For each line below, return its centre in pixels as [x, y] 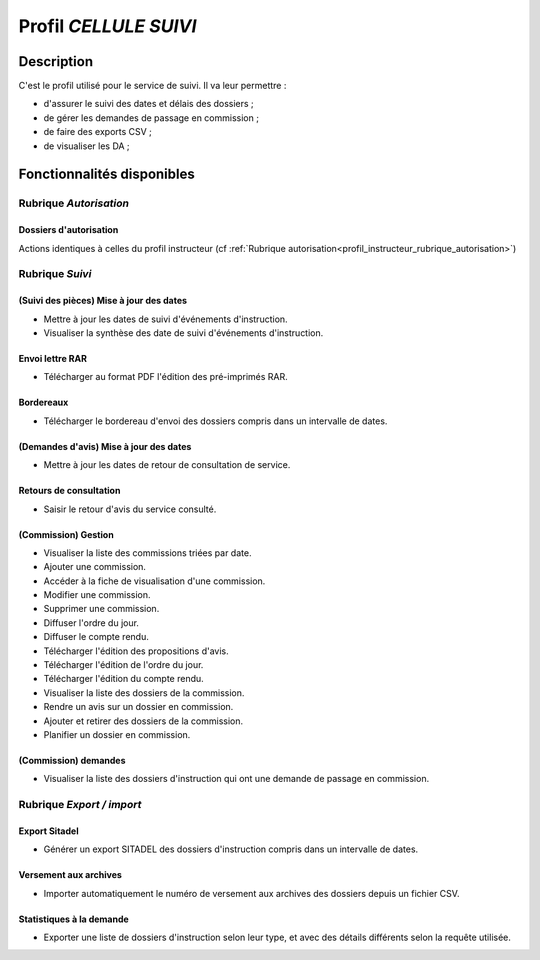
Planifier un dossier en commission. [117, 734]
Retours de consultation [69, 491]
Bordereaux [43, 402]
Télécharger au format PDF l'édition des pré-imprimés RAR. [166, 377]
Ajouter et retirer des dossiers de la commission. [143, 721]
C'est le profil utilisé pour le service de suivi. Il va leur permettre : [152, 86]
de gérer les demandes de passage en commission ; [151, 117]
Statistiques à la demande [73, 919]
